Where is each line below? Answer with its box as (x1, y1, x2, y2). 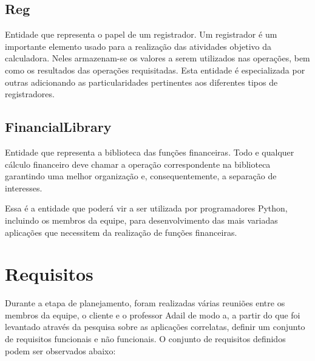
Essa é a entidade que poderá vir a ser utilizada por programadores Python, (5, 202, 288, 215)
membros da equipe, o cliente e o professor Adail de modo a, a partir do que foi (5, 308, 300, 321)
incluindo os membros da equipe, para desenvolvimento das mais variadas (5, 213, 278, 226)
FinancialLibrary (5, 117, 112, 136)
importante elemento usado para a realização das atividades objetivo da (5, 40, 272, 52)
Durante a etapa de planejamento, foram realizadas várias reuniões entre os (5, 297, 285, 309)
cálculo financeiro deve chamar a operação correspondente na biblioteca (5, 157, 271, 170)
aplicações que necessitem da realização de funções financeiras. (5, 225, 237, 238)
